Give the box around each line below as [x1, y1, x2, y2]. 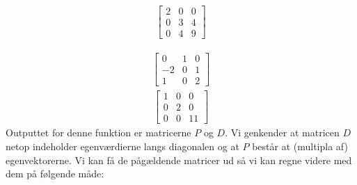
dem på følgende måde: [6, 166, 104, 181]
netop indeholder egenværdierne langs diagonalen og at [6, 138, 239, 153]
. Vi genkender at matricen [225, 125, 340, 140]
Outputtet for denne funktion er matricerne [6, 125, 191, 140]
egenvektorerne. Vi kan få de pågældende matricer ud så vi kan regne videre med [6, 152, 352, 167]
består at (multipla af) [252, 138, 348, 153]
